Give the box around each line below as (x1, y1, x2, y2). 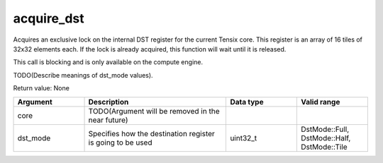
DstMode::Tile (300, 142, 348, 152)
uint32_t (230, 133, 257, 143)
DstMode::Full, (300, 124, 350, 134)
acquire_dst (13, 11, 84, 26)
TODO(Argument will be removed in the (88, 106, 220, 116)
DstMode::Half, (300, 133, 351, 143)
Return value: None (13, 84, 70, 92)
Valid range (300, 97, 340, 107)
